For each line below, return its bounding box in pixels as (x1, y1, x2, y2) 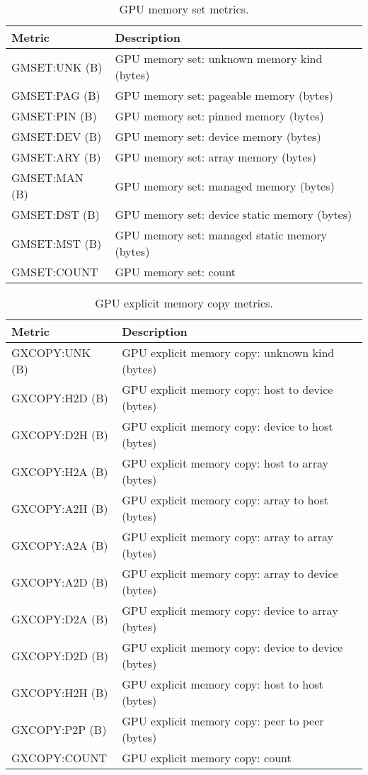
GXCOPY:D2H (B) (11, 426, 108, 443)
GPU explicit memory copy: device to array (122, 602, 338, 618)
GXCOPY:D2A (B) (11, 610, 108, 627)
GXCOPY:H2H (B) (11, 684, 108, 701)
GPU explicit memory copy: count (122, 749, 292, 766)
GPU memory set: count (115, 264, 236, 280)
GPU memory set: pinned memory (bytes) (115, 108, 324, 124)
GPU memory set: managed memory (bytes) (115, 177, 335, 194)
